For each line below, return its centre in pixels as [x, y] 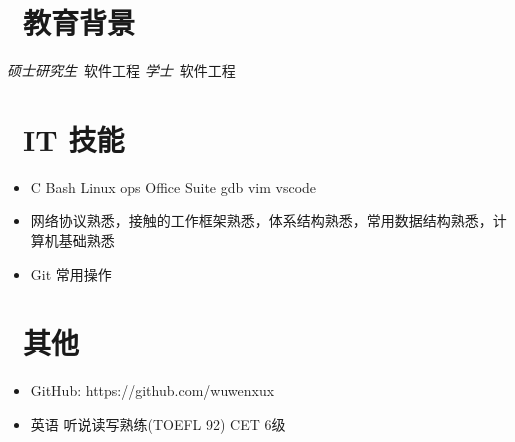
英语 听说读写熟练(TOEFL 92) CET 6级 [158, 423]
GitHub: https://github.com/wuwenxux [152, 390]
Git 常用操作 [71, 273]
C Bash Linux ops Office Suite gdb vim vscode [173, 186]
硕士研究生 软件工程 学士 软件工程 [121, 70]
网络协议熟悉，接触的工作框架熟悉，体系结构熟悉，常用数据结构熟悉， [261, 220]
